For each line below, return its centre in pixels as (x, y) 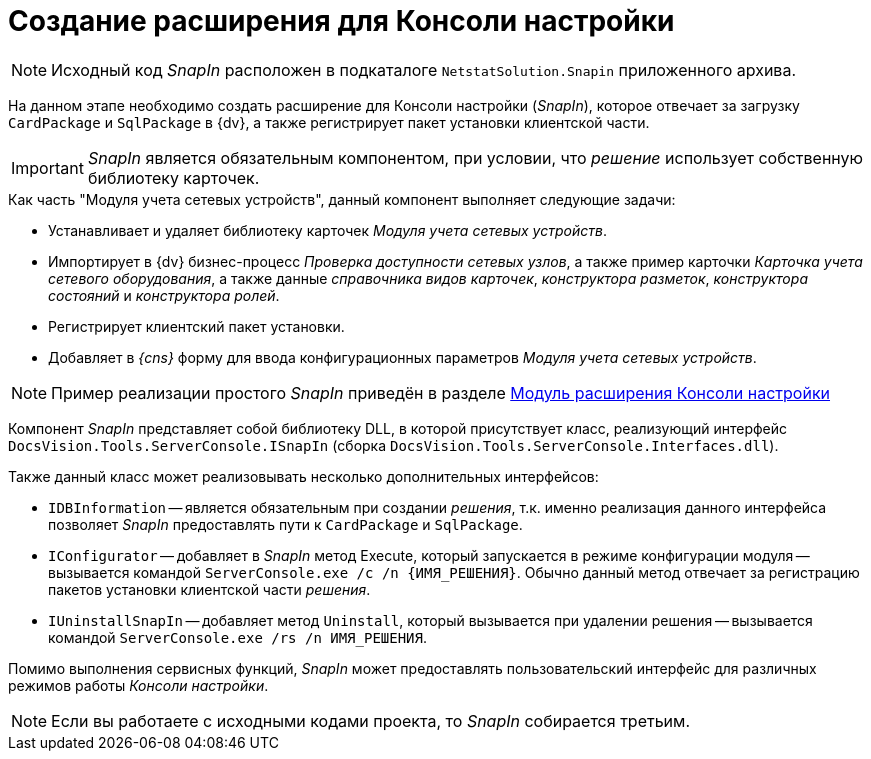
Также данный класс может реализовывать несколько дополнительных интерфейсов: (303, 476)
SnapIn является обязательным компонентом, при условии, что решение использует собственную (475, 157)
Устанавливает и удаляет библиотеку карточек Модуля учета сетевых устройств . (327, 230)
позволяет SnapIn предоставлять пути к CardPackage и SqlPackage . (285, 524)
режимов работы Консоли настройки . (138, 685)
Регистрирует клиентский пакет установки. (196, 326)
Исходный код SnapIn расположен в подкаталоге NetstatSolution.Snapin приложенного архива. (423, 69)
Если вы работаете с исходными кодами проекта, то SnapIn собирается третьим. (370, 720)
